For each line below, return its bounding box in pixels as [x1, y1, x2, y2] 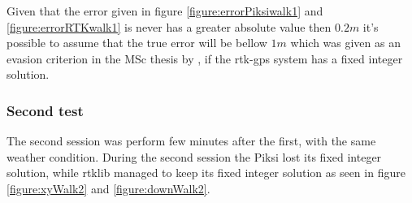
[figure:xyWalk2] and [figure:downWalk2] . [7, 179, 210, 197]
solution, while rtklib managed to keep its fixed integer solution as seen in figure [7, 164, 405, 181]
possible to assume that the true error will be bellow [7, 34, 267, 51]
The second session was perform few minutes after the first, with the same [7, 132, 376, 149]
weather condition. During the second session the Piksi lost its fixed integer [7, 148, 382, 165]
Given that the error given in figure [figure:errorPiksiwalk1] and [7, 2, 323, 19]
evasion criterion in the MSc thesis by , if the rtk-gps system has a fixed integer [7, 50, 403, 67]
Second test [7, 100, 84, 120]
